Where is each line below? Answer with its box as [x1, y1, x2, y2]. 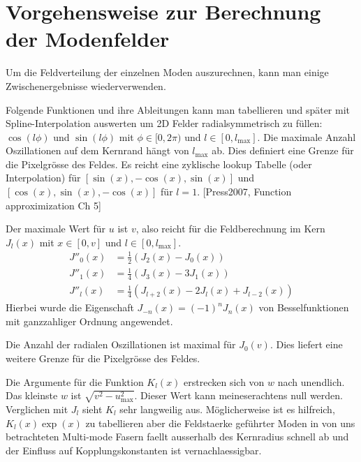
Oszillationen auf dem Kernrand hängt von [6, 143, 189, 158]
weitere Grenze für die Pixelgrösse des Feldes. [6, 351, 200, 365]
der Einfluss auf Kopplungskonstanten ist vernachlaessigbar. [6, 442, 262, 457]
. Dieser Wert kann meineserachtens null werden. [134, 388, 343, 403]
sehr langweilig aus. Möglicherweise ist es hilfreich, [119, 401, 335, 416]
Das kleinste [6, 388, 58, 403]
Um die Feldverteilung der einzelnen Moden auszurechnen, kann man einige [6, 65, 329, 80]
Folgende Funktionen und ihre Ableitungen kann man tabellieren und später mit [6, 102, 351, 117]
